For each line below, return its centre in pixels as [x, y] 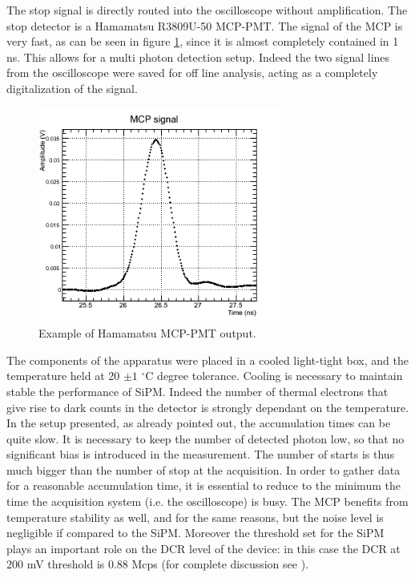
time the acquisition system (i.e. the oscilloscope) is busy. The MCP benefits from [207, 501]
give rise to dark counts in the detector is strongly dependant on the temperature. [208, 407]
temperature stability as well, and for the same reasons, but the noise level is [195, 517]
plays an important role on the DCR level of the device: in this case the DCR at [203, 548]
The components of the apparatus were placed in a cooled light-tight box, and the [207, 360]
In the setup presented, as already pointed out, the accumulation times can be [199, 423]
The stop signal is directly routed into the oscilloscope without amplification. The [207, 10]
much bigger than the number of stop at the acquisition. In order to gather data [203, 469]
